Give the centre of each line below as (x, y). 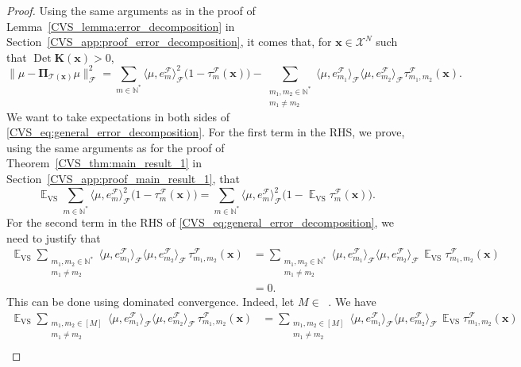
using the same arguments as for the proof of (116, 147)
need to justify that (54, 237)
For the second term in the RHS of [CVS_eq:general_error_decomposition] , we (201, 222)
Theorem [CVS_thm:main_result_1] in (104, 163)
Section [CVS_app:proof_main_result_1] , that (123, 178)
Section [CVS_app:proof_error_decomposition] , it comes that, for (169, 42)
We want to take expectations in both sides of (118, 116)
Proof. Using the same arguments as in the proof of (131, 10)
